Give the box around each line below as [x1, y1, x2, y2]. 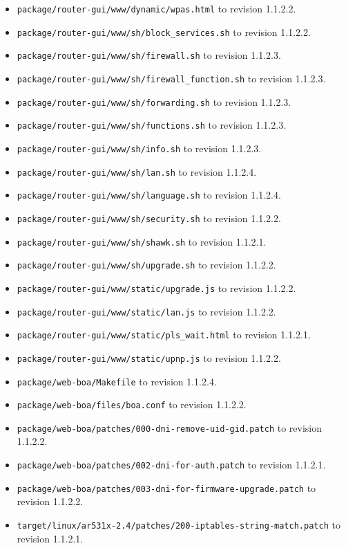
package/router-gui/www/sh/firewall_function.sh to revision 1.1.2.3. [17, 71, 326, 85]
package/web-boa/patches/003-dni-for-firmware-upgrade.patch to [17, 480, 316, 495]
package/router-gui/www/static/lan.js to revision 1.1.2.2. [17, 304, 276, 318]
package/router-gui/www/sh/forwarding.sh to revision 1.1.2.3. [17, 94, 291, 109]
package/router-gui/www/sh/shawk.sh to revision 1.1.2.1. [17, 234, 267, 248]
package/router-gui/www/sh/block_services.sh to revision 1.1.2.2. [17, 24, 311, 39]
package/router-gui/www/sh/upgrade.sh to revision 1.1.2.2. [17, 257, 276, 272]
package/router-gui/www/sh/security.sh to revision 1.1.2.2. [17, 210, 281, 225]
